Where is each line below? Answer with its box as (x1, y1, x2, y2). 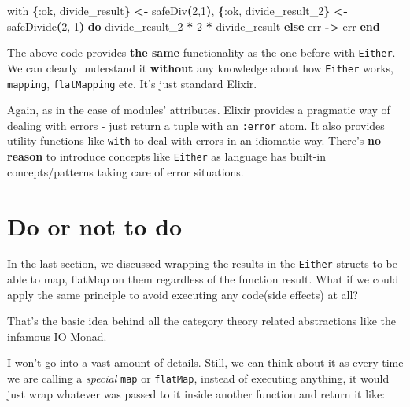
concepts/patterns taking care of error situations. (7, 163, 244, 179)
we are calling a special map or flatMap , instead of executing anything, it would (7, 370, 390, 387)
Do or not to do (7, 209, 183, 242)
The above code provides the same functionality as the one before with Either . (7, 44, 396, 61)
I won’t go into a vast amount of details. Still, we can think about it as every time (7, 354, 404, 371)
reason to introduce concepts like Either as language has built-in (7, 148, 326, 165)
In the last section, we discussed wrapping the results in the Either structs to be (7, 255, 398, 272)
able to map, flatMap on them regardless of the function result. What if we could (7, 271, 399, 287)
